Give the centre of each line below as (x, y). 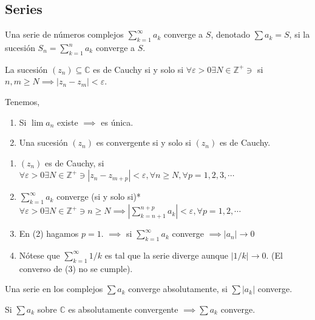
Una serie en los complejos (54, 289)
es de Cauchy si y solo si (138, 69)
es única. (117, 122)
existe (68, 122)
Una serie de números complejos (64, 34)
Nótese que (39, 255)
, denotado (230, 34)
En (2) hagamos (49, 233)
